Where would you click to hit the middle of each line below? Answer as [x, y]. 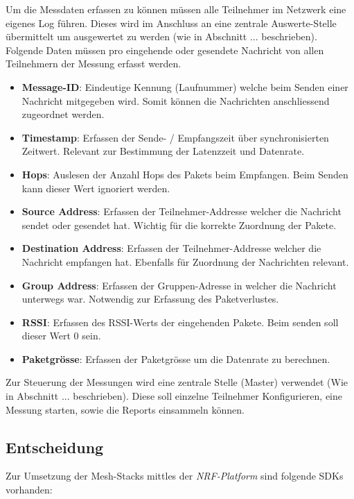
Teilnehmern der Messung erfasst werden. [94, 64]
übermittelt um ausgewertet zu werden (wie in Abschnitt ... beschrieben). [161, 36]
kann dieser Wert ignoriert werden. [96, 188]
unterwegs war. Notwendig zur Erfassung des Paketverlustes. [150, 299]
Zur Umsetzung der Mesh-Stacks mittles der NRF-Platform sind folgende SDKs [175, 476]
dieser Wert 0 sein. [61, 336]
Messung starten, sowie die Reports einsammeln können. [125, 409]
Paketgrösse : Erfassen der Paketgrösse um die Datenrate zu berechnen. [176, 358]
